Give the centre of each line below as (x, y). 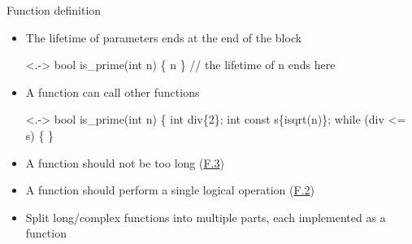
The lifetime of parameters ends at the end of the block (164, 37)
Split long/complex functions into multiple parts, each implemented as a (206, 217)
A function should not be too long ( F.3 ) (125, 162)
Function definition (54, 10)
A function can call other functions (113, 91)
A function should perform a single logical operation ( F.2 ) (170, 190)
